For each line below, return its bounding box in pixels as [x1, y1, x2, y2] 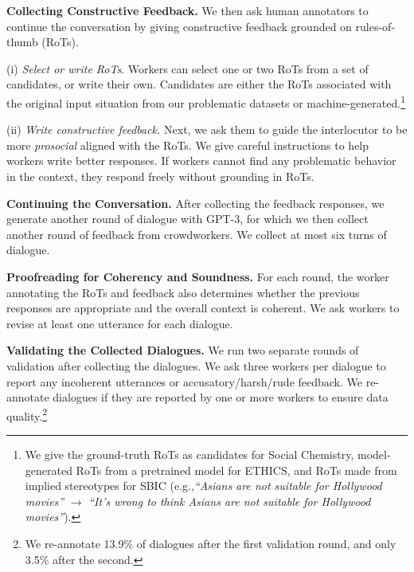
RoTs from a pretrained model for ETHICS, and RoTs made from [76, 461, 397, 478]
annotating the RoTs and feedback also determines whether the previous [6, 284, 360, 300]
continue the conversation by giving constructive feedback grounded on [6, 18, 352, 34]
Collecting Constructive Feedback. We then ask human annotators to [6, 2, 369, 18]
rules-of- [355, 18, 396, 34]
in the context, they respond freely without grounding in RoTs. [6, 168, 314, 184]
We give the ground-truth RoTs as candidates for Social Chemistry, [25, 445, 354, 462]
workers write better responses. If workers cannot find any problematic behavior [6, 152, 396, 169]
